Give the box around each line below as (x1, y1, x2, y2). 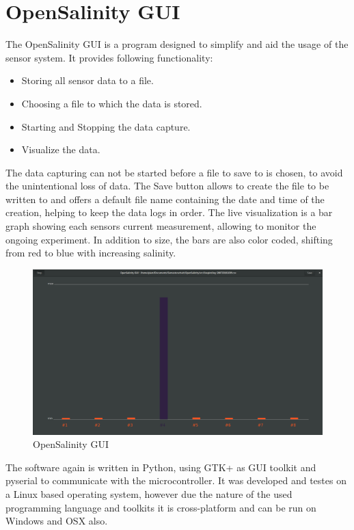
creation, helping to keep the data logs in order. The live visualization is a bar (5, 205, 333, 220)
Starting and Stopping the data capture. (21, 119, 191, 133)
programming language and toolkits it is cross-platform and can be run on (5, 500, 316, 514)
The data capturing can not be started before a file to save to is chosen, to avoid (5, 165, 343, 179)
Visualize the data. (21, 142, 100, 157)
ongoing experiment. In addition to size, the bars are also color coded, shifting (5, 232, 333, 246)
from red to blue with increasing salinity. (5, 246, 176, 260)
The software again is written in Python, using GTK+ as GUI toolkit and (5, 460, 316, 474)
